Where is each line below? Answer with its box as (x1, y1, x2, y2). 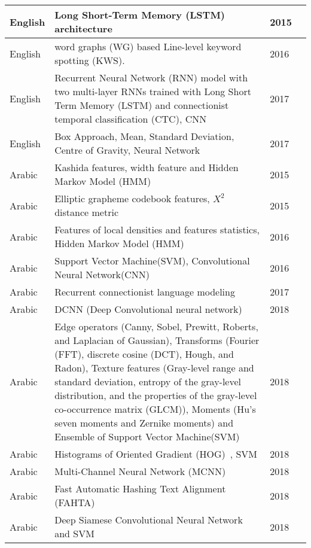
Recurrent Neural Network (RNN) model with (54, 71, 248, 84)
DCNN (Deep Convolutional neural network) (54, 302, 242, 316)
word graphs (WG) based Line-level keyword (54, 39, 242, 53)
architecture (54, 22, 112, 35)
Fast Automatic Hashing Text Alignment (54, 482, 226, 495)
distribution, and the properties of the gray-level (54, 388, 257, 402)
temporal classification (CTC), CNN (54, 112, 207, 126)
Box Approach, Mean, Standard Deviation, (54, 129, 234, 143)
